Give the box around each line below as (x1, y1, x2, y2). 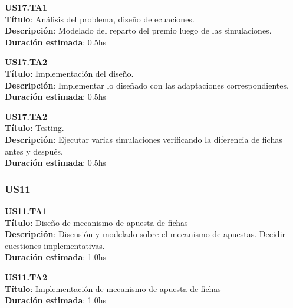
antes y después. (5, 145, 63, 157)
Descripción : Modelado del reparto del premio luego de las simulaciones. (5, 24, 272, 37)
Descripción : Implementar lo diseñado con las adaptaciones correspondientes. (5, 78, 289, 91)
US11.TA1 (5, 204, 47, 217)
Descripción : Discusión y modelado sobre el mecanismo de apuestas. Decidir (5, 228, 286, 240)
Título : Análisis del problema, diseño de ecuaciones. (5, 12, 195, 25)
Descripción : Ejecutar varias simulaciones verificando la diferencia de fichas (5, 133, 282, 145)
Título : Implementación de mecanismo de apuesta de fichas (5, 282, 221, 294)
